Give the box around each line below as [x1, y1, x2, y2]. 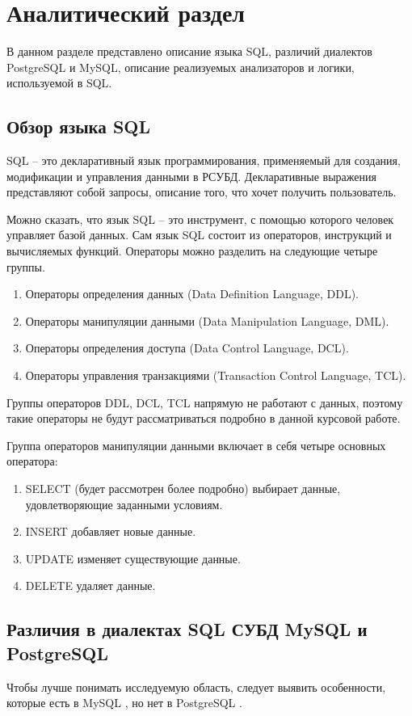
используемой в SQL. [6, 74, 112, 91]
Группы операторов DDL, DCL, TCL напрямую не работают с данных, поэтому [6, 394, 403, 411]
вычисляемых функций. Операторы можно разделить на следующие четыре [6, 242, 378, 259]
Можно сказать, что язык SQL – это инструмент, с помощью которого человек [6, 210, 394, 227]
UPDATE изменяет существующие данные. [25, 550, 241, 566]
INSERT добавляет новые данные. [25, 523, 196, 540]
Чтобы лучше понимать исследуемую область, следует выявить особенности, [6, 678, 386, 695]
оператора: [6, 453, 58, 470]
